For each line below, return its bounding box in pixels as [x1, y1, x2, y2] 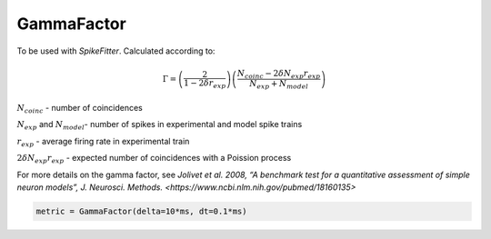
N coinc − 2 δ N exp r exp [236, 68, 321, 81]
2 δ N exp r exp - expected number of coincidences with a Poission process [16, 153, 292, 165]
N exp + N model [249, 78, 309, 91]
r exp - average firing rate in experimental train [16, 135, 190, 149]
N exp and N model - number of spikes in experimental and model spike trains [16, 119, 303, 132]
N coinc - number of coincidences [16, 103, 143, 115]
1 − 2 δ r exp [183, 77, 226, 90]
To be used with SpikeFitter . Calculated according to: [16, 45, 215, 56]
